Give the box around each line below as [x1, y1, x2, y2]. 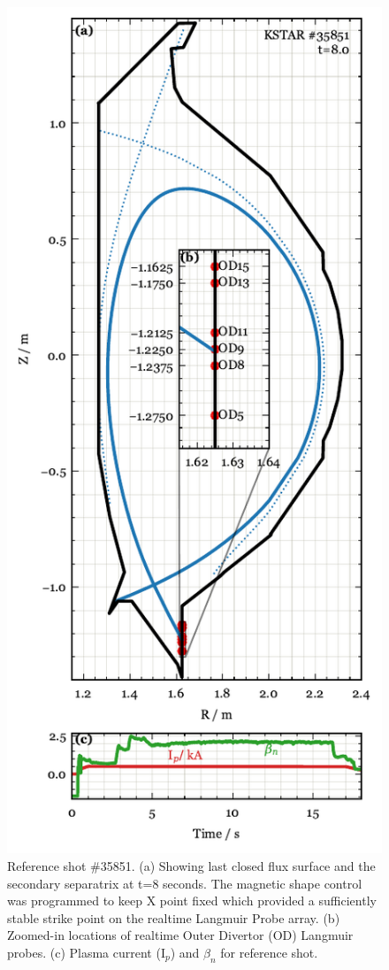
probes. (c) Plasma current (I [7, 943, 165, 961]
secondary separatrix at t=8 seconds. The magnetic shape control [7, 874, 362, 892]
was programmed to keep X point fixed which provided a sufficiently [7, 891, 377, 910]
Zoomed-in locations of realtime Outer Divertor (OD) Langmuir [7, 926, 354, 944]
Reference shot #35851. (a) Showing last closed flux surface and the [7, 856, 376, 874]
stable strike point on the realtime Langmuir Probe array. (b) [7, 908, 340, 927]
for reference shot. [220, 943, 318, 961]
